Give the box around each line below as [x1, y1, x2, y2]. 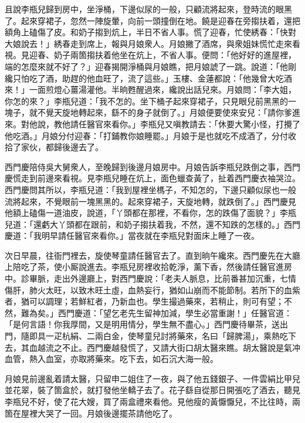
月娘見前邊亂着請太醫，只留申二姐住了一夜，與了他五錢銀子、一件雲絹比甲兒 [5, 372, 300, 384]
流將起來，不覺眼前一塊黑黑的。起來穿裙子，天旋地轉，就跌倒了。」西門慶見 [5, 195, 296, 207]
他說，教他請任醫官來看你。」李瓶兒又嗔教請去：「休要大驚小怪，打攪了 [29, 117, 300, 130]
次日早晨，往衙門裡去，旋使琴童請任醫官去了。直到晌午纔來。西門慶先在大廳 [5, 249, 300, 261]
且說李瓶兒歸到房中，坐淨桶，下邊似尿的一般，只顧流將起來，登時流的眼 [5, 3, 284, 15]
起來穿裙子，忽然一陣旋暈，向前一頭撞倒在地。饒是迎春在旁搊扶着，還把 [21, 14, 300, 26]
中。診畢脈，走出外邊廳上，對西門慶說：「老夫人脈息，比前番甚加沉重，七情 [5, 272, 296, 285]
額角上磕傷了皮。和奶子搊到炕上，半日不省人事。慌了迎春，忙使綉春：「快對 [5, 26, 296, 38]
